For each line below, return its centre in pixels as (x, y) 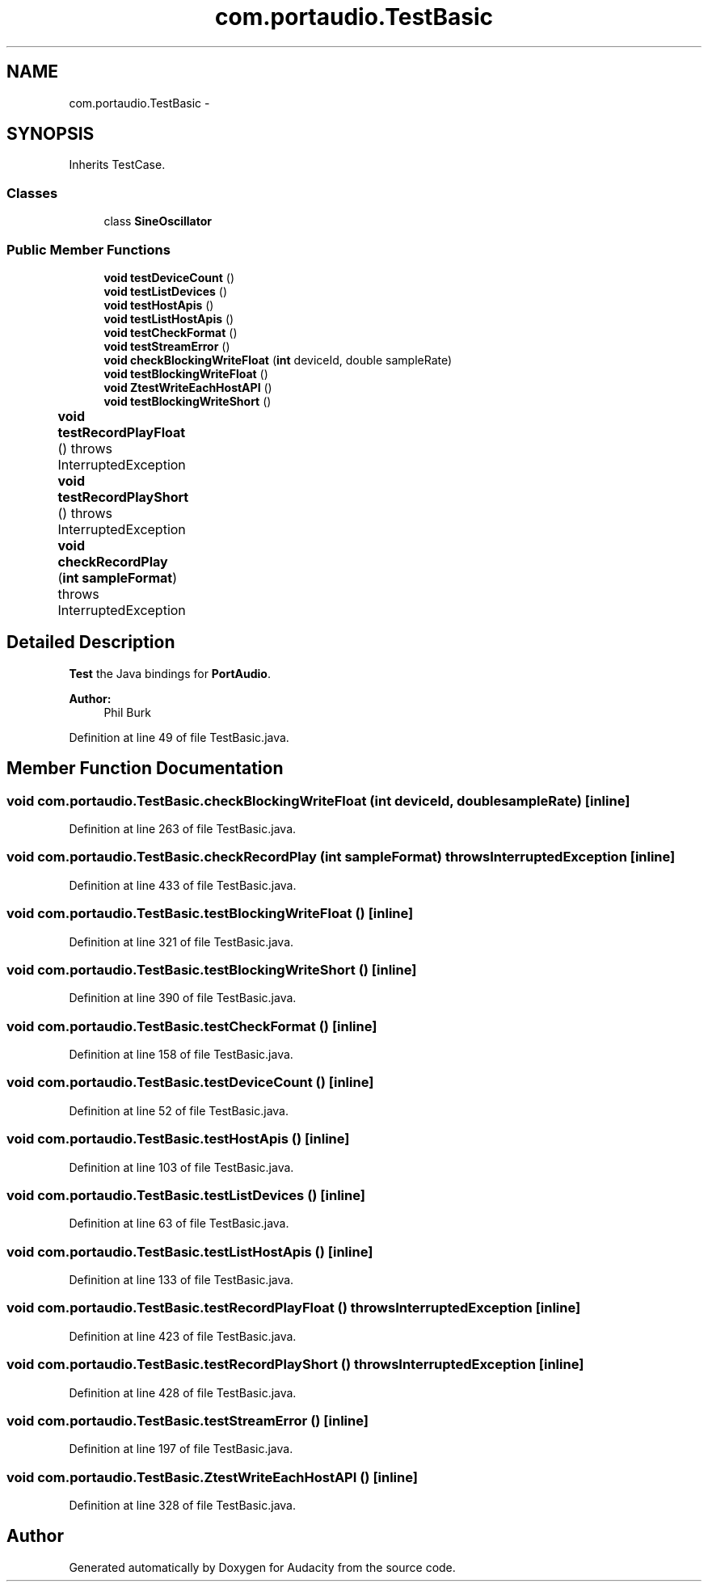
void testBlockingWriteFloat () (186, 373)
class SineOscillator (158, 221)
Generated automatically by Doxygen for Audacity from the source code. (262, 1567)
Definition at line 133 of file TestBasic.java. (181, 1280)
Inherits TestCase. (117, 165)
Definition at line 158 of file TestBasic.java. (181, 1054)
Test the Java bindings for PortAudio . (170, 673)
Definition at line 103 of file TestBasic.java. (181, 1167)
